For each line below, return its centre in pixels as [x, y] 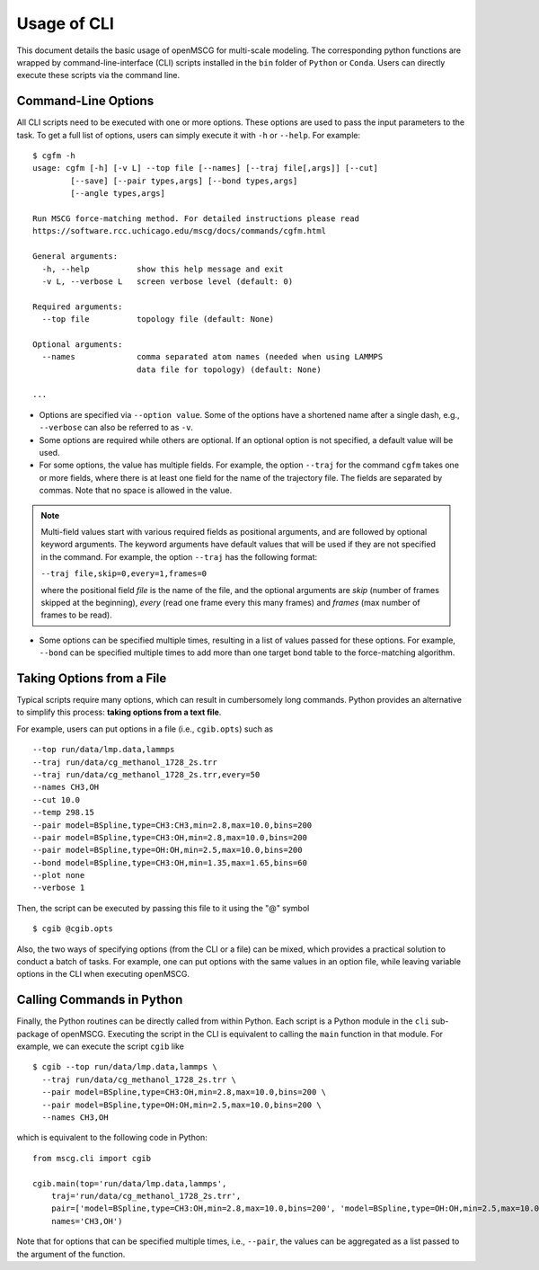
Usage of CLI [65, 23]
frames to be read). [76, 615]
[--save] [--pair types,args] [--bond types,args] [184, 181]
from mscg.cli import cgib [92, 1158]
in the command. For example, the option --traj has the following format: [179, 556]
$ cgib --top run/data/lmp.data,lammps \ [125, 1067]
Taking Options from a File [92, 678]
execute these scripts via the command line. [98, 75]
